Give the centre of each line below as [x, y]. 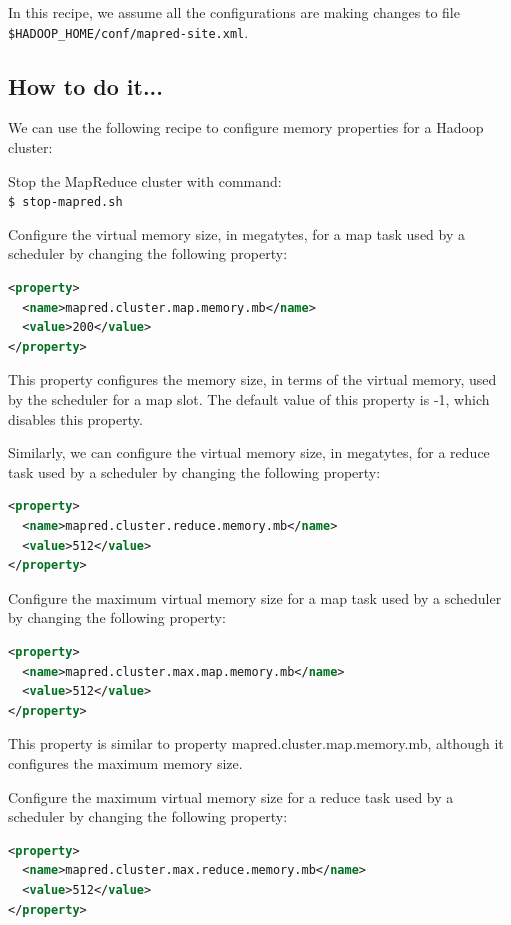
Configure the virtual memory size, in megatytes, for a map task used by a [236, 233]
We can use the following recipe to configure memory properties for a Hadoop [246, 127]
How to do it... [86, 85]
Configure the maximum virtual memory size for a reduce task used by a [231, 796]
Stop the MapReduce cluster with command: [145, 180]
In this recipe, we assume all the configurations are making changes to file [234, 12]
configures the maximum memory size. [125, 762]
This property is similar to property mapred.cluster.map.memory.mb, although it [256, 743]
